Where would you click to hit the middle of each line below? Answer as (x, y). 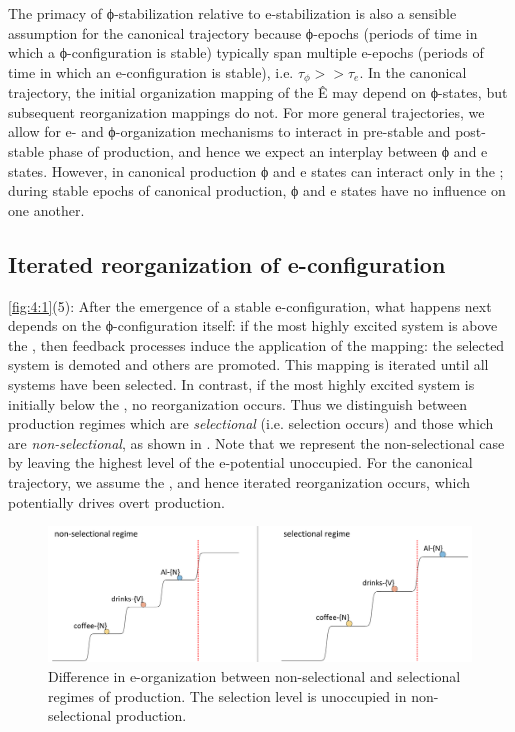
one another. (46, 209)
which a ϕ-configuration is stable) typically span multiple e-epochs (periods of (246, 52)
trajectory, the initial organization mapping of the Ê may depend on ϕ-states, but (258, 92)
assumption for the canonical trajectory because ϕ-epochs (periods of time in (243, 32)
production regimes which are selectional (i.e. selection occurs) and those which (251, 423)
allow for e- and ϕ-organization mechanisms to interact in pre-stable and (229, 131)
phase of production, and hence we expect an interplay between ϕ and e (268, 151)
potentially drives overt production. (116, 501)
